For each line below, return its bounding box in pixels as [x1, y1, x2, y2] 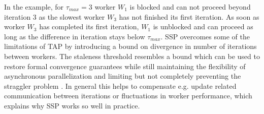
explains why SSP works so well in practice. [4, 100, 140, 110]
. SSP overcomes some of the [160, 31, 250, 41]
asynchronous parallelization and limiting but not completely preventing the [4, 71, 241, 81]
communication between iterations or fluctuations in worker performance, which [4, 90, 252, 101]
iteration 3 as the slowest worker [4, 11, 105, 22]
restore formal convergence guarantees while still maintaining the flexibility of [4, 61, 246, 71]
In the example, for [4, 2, 64, 12]
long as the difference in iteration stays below [4, 31, 145, 41]
